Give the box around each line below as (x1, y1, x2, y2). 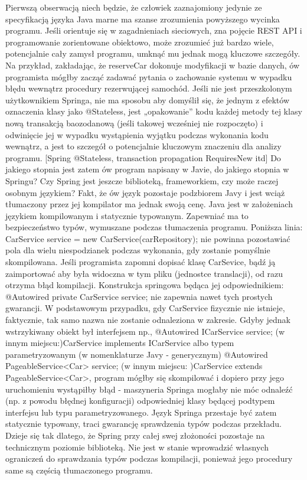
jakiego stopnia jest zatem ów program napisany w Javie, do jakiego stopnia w (5, 163, 289, 175)
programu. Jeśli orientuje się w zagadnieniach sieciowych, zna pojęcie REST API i (5, 24, 302, 37)
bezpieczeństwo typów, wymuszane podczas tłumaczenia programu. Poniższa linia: (5, 221, 303, 233)
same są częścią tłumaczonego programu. (5, 463, 153, 476)
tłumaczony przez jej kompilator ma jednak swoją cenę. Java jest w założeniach (5, 198, 293, 210)
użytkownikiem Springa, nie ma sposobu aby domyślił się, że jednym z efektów (5, 93, 290, 106)
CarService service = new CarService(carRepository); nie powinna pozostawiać (5, 232, 290, 244)
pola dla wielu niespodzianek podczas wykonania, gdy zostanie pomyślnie (5, 244, 270, 256)
